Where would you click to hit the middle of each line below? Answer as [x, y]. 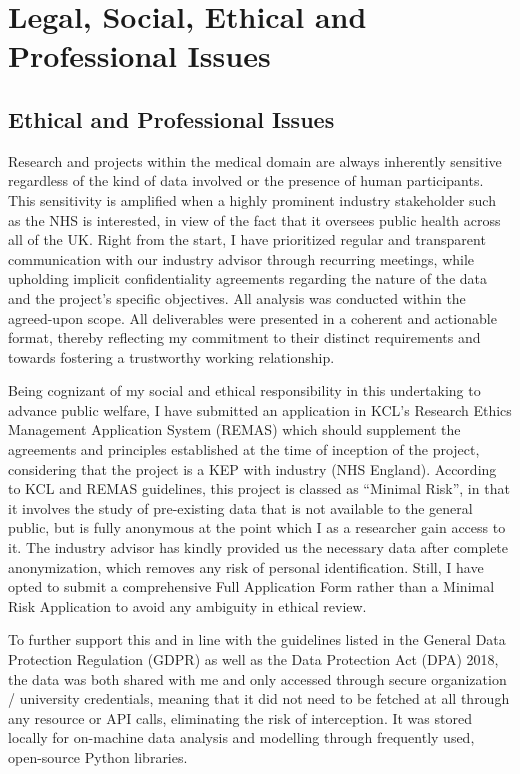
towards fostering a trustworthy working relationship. [171, 356]
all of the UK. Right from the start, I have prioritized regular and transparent [247, 239]
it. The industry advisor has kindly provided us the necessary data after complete [258, 547]
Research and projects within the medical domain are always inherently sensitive [255, 160]
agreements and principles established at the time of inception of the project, [244, 449]
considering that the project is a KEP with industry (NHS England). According [252, 468]
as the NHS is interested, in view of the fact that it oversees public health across [254, 219]
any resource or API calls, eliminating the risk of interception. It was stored [240, 717]
